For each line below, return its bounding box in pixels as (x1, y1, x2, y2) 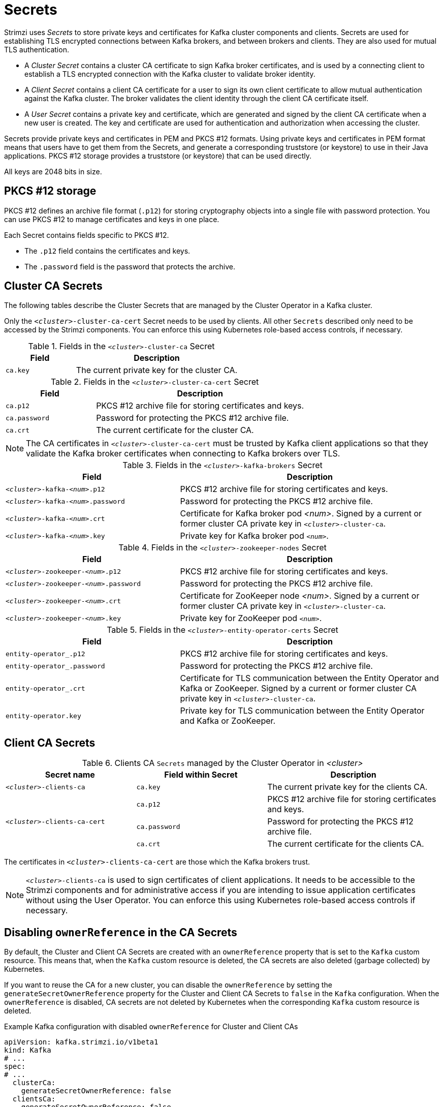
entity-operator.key (6, 712, 81, 720)
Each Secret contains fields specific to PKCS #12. (4, 230, 169, 239)
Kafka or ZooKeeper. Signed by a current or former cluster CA (180, 683, 417, 694)
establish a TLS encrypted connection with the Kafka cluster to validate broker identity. (24, 69, 315, 78)
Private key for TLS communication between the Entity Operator (180, 705, 425, 716)
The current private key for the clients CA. (267, 782, 428, 792)
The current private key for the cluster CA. (76, 365, 238, 376)
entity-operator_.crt (6, 684, 85, 692)
